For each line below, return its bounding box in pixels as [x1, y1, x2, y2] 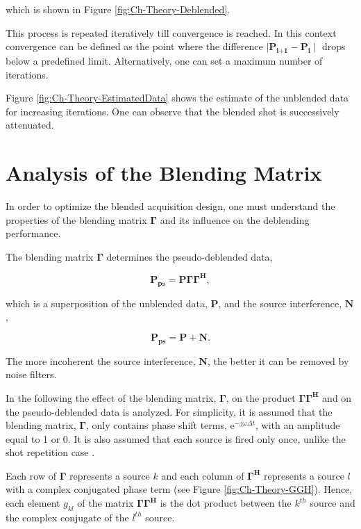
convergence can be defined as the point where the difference [6, 39, 263, 54]
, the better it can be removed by [207, 353, 349, 368]
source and [310, 496, 355, 510]
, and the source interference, [218, 295, 342, 310]
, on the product [226, 390, 296, 405]
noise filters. [6, 367, 57, 382]
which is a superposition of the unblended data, [6, 295, 208, 310]
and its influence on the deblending [160, 212, 310, 227]
